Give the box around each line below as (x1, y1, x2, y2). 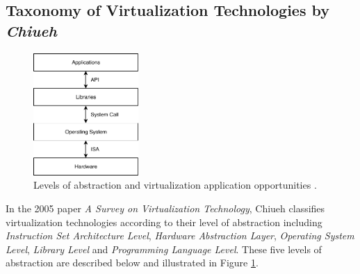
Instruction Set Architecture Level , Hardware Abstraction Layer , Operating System (6, 228, 354, 243)
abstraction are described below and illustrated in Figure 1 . (6, 255, 259, 270)
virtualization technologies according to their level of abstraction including (6, 214, 322, 229)
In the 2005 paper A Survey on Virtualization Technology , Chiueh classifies (6, 200, 325, 215)
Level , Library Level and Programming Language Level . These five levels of (6, 241, 322, 256)
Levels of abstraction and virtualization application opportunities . (33, 178, 317, 192)
